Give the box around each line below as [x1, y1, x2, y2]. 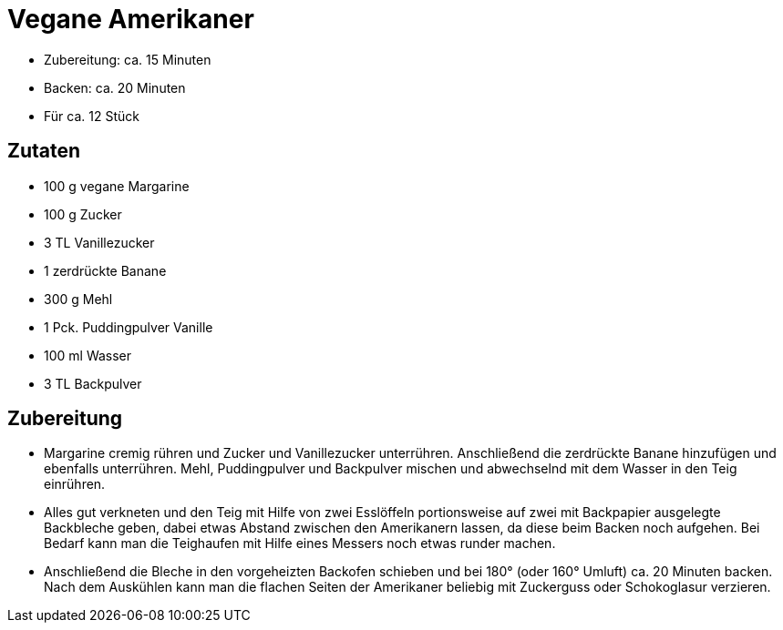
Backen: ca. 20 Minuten [44, 79, 186, 96]
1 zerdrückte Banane [44, 262, 167, 279]
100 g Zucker [44, 206, 122, 222]
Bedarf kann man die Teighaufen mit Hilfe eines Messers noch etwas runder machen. [44, 535, 556, 552]
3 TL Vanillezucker [44, 234, 155, 250]
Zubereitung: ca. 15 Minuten [44, 51, 211, 67]
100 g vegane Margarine [44, 178, 190, 194]
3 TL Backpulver [44, 375, 142, 391]
